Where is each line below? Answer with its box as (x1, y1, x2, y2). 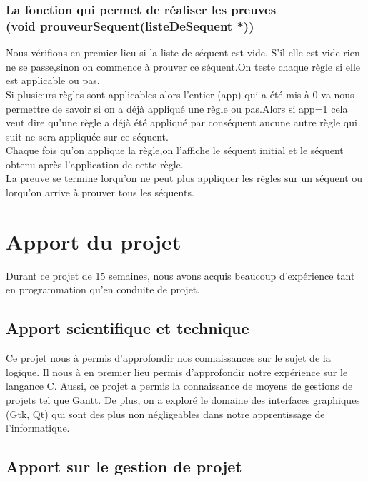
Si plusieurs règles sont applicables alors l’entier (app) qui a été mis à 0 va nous (6, 86, 354, 101)
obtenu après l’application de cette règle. (6, 156, 184, 171)
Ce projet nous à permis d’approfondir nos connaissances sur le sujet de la (6, 350, 331, 365)
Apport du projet (6, 226, 181, 255)
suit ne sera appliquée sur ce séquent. (6, 128, 169, 143)
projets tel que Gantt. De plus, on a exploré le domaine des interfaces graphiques (6, 392, 360, 407)
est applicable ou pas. (6, 73, 100, 88)
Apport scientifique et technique (6, 317, 249, 339)
